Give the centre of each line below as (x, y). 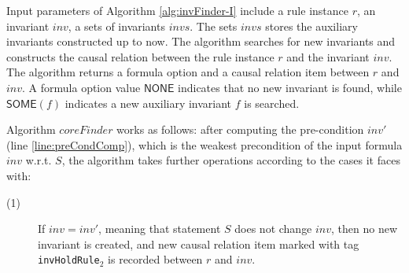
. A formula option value (81, 87)
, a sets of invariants (116, 26)
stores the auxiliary (311, 26)
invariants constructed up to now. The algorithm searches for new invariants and (201, 41)
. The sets (214, 26)
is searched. (272, 103)
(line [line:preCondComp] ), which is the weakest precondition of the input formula (204, 144)
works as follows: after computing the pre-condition (240, 129)
